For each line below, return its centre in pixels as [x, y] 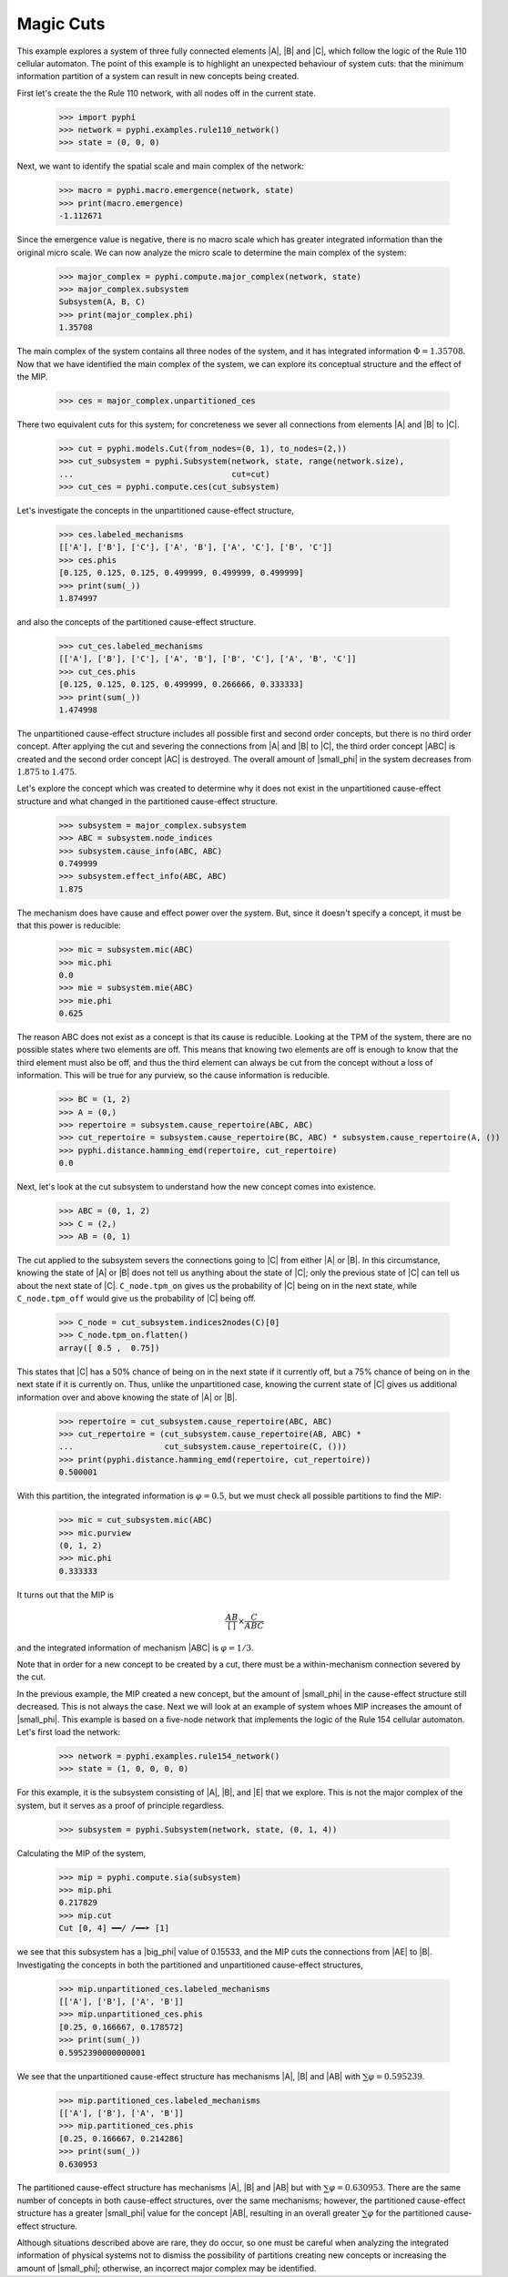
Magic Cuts [61, 24]
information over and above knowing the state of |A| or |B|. [127, 1397]
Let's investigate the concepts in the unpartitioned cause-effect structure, [156, 511]
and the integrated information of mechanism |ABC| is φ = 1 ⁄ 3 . [135, 1648]
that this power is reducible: [69, 925]
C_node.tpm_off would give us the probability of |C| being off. [137, 1299]
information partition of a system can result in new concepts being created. [158, 77]
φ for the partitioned [406, 2213]
